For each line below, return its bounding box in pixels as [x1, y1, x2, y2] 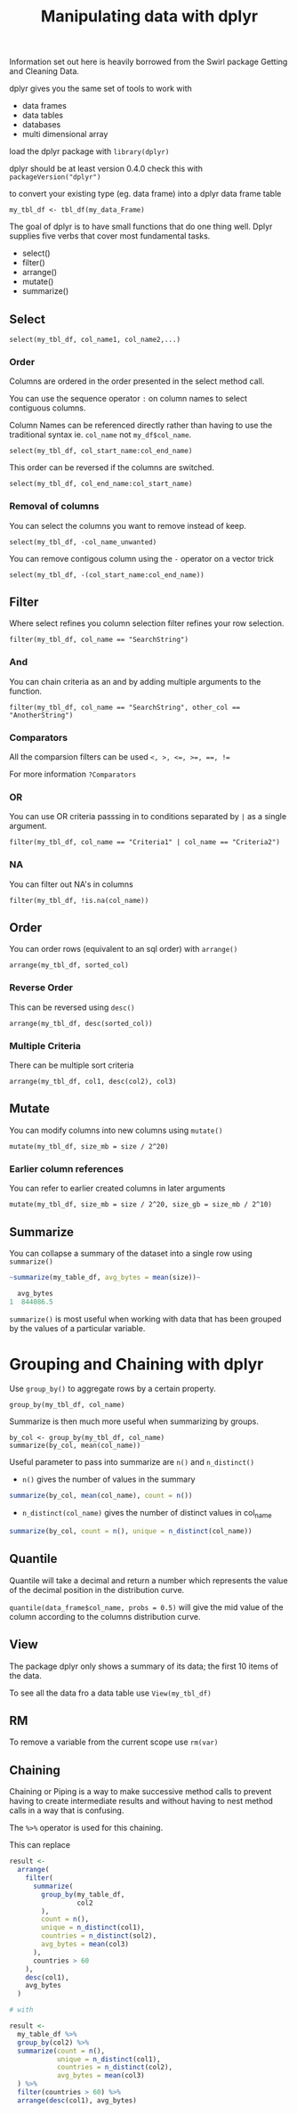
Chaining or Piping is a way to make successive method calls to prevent [9, 1786, 272, 1797]
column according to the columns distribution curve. [9, 1611, 201, 1622]
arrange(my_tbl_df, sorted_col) [9, 961, 129, 970]
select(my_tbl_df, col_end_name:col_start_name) [9, 479, 193, 489]
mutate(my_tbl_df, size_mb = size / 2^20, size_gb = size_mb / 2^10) [9, 1200, 273, 1209]
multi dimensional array [21, 129, 108, 140]
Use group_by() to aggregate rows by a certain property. [9, 1383, 216, 1394]
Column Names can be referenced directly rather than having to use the [9, 420, 273, 431]
